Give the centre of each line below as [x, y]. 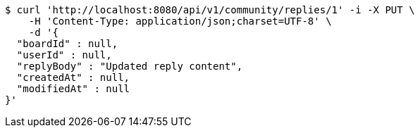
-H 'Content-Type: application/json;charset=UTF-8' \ [180, 21]
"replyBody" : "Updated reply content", [130, 66]
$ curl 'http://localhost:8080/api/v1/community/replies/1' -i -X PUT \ [210, 10]
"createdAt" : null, [73, 77]
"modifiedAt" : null [73, 89]
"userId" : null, [64, 55]
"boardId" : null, [67, 44]
